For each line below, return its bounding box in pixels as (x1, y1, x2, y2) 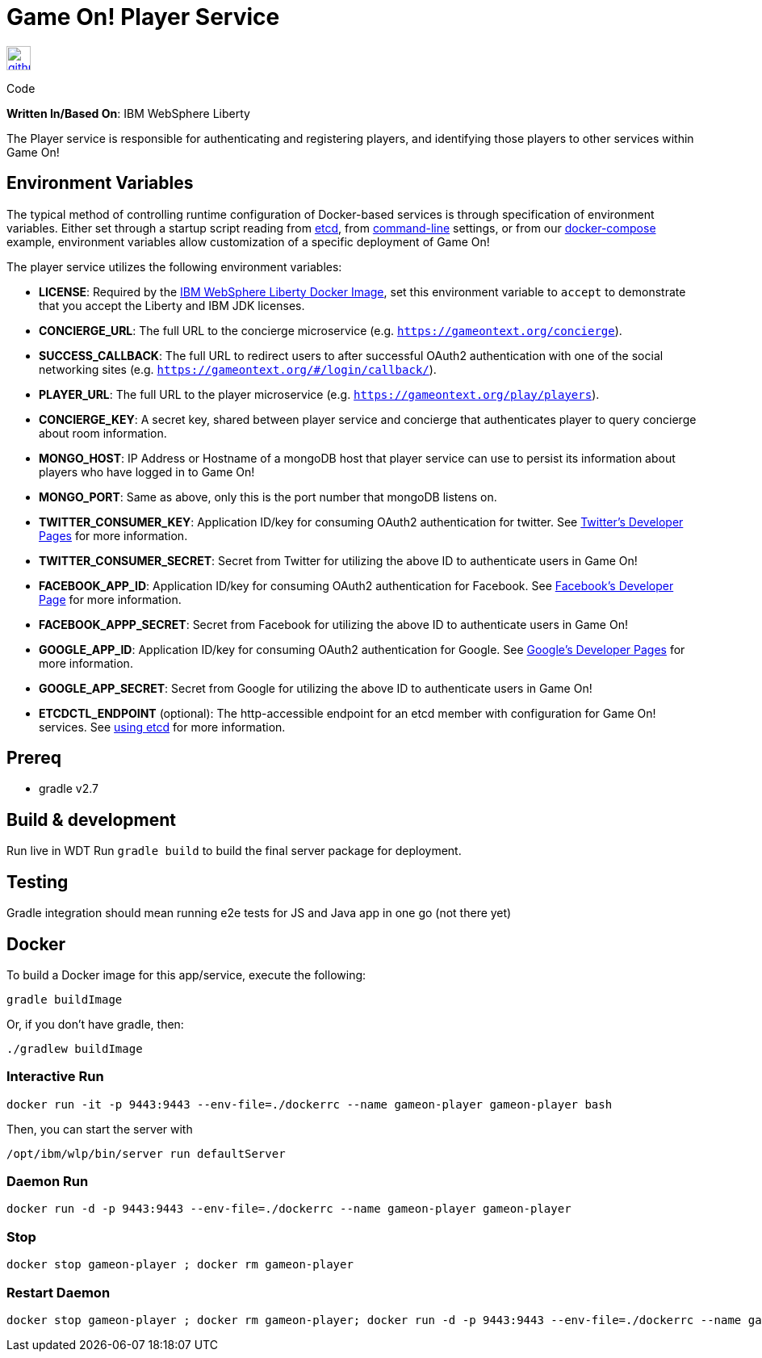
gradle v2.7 (39, 782, 98, 796)
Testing (6, 871, 69, 892)
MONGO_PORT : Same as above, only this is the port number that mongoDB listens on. (39, 489, 497, 504)
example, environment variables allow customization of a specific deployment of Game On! (6, 234, 490, 249)
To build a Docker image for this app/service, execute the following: (6, 967, 366, 982)
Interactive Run (6, 1068, 104, 1085)
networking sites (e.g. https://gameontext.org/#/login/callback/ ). (39, 362, 437, 376)
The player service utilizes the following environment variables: (6, 259, 342, 274)
